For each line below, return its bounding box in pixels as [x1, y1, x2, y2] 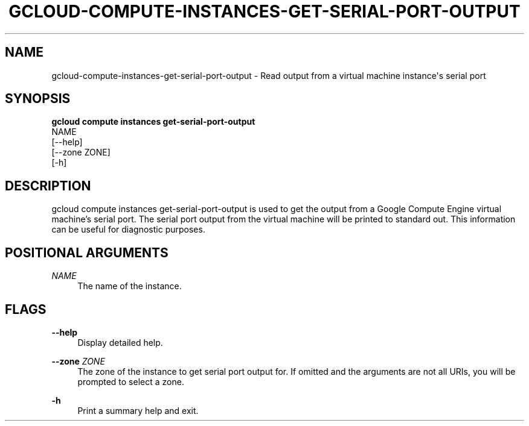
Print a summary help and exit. [77, 405, 199, 416]
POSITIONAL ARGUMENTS [5, 245, 168, 260]
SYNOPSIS [5, 91, 71, 107]
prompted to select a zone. [77, 376, 184, 387]
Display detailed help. [77, 337, 163, 348]
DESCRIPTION [5, 178, 91, 193]
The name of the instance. [77, 281, 182, 292]
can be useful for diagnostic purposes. [51, 224, 205, 235]
